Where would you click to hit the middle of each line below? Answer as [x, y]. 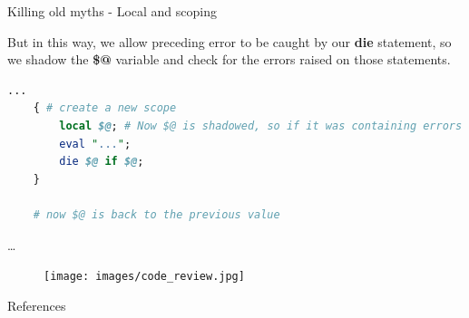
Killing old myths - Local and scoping [112, 11]
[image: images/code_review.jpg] [144, 277]
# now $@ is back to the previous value [156, 214]
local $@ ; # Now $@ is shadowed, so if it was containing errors [261, 125]
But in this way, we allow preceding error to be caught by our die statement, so [230, 41]
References [37, 305]
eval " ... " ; [95, 144]
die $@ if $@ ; [102, 162]
